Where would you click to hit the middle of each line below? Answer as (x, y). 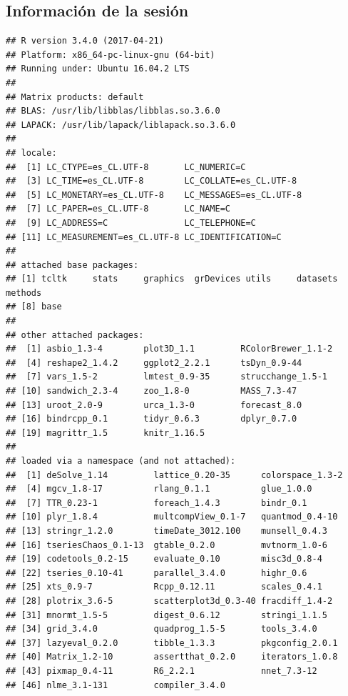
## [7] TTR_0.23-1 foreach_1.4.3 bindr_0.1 (157, 503)
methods (24, 293)
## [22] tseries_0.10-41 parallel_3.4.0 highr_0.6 (157, 573)
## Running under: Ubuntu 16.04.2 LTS (98, 69)
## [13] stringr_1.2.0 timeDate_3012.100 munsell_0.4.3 (167, 531)
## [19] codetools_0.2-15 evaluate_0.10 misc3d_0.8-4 (164, 559)
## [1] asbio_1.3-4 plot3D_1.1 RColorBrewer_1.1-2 (169, 349)
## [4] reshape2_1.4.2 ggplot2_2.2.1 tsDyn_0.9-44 (154, 363)
